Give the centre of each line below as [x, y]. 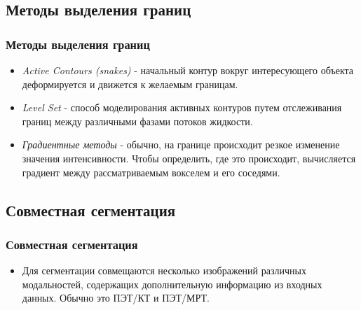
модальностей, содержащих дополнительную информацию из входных [172, 284]
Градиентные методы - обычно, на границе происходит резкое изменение [181, 145]
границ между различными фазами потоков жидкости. [137, 121]
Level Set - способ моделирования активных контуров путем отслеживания [182, 107]
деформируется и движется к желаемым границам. [130, 84]
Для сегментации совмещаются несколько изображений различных [164, 270]
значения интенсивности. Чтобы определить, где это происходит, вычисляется [189, 158]
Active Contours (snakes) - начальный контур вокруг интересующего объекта [188, 70]
